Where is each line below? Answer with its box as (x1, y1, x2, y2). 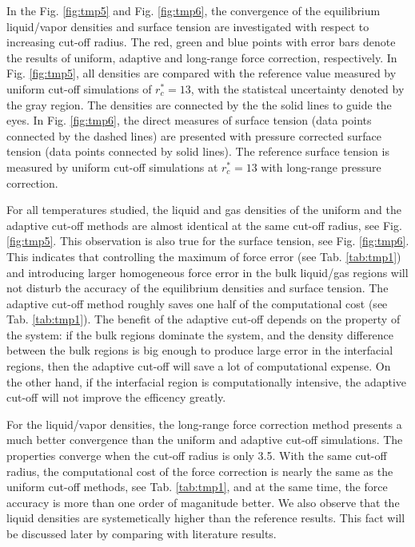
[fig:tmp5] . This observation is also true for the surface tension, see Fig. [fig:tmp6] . (6, 232, 409, 249)
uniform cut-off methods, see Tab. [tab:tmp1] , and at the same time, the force (6, 478, 388, 495)
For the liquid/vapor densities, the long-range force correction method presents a (6, 415, 402, 432)
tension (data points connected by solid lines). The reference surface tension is (6, 143, 389, 160)
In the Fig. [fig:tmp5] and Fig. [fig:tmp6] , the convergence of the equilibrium (6, 2, 381, 18)
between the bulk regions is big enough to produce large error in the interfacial (6, 342, 393, 359)
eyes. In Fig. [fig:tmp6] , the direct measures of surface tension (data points (6, 112, 372, 129)
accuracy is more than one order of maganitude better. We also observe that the (6, 493, 400, 510)
